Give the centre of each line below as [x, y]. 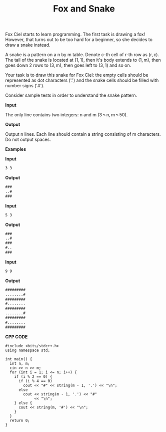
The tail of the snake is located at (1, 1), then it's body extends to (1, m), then [83, 60]
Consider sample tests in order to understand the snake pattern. [71, 95]
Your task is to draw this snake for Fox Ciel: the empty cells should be [77, 75]
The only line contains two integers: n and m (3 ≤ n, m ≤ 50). [66, 115]
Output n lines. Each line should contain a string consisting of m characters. [83, 134]
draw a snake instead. [28, 45]
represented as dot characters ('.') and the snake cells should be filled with [82, 80]
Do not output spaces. [28, 140]
